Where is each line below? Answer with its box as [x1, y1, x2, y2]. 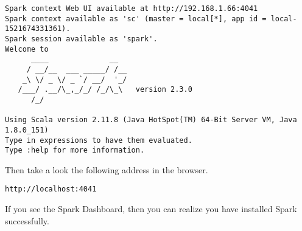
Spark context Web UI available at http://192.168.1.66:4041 [5, 4, 258, 13]
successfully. [5, 214, 49, 227]
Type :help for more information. [5, 146, 145, 155]
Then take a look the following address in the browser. [5, 163, 208, 176]
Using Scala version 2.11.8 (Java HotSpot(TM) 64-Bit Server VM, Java [5, 115, 297, 125]
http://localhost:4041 [5, 185, 97, 194]
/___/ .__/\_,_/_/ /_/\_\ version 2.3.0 [18, 85, 192, 94]
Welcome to [5, 44, 49, 53]
